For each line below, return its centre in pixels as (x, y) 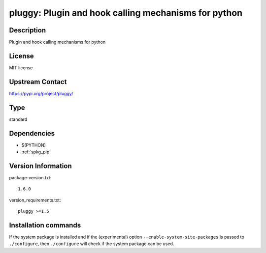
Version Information (40, 166)
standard (18, 119)
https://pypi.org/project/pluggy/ (41, 93)
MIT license (21, 68)
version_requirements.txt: (35, 200)
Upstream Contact (38, 82)
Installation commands (45, 225)
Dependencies (32, 133)
